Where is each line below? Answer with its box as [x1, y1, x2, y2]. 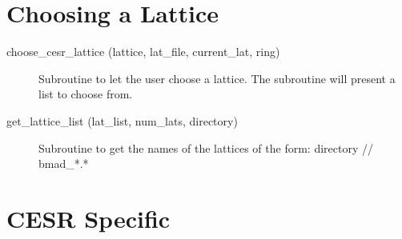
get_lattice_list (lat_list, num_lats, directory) [6, 112, 238, 129]
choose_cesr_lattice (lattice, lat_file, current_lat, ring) [6, 43, 280, 60]
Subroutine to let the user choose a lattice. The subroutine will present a [38, 70, 396, 86]
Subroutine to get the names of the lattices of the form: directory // [38, 139, 373, 156]
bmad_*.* [38, 155, 89, 172]
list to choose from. [38, 86, 133, 102]
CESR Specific [6, 201, 171, 234]
